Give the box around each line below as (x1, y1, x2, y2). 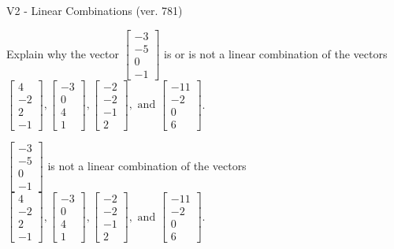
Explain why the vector (6, 45, 119, 61)
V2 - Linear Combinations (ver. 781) (6, 2, 183, 18)
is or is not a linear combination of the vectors (164, 45, 388, 61)
